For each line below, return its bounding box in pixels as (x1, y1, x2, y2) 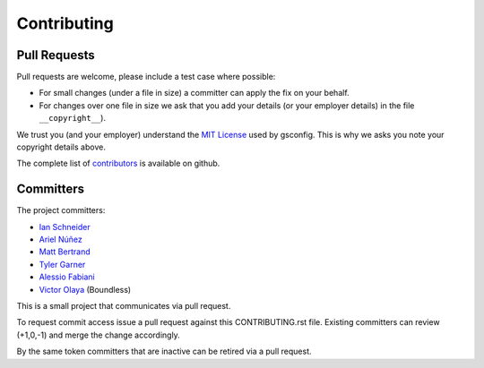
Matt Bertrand (39, 246, 91, 257)
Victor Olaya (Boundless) (39, 284, 132, 295)
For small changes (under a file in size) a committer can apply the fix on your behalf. (39, 88, 350, 98)
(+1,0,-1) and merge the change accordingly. (16, 329, 181, 340)
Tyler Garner (39, 259, 86, 270)
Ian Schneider (39, 221, 91, 232)
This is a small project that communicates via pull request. (16, 301, 231, 312)
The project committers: (16, 205, 106, 216)
